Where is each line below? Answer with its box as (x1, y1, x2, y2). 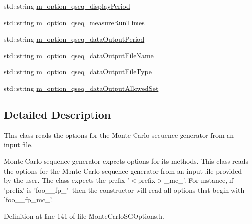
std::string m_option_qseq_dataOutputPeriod (4, 34, 145, 44)
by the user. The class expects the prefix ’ (4, 175, 129, 185)
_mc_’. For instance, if (164, 175, 233, 185)
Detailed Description (4, 107, 111, 122)
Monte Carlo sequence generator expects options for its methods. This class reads (4, 156, 248, 166)
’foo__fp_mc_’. (4, 194, 53, 204)
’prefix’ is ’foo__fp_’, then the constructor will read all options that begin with (4, 184, 245, 195)
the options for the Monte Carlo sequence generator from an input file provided (4, 165, 242, 176)
